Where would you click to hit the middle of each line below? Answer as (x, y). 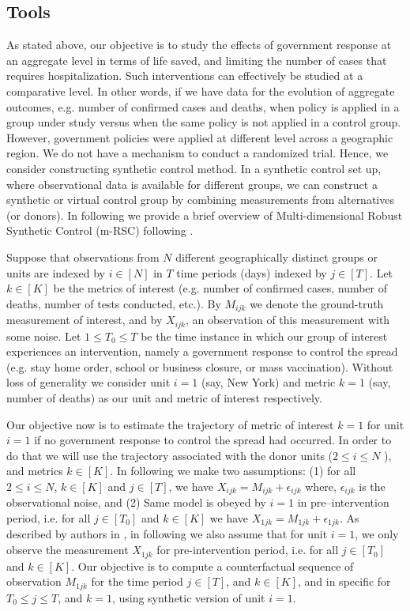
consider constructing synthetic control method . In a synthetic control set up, (194, 168)
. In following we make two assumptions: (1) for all (233, 471)
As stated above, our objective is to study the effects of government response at (199, 45)
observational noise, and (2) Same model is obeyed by (136, 502)
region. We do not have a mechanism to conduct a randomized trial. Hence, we (197, 153)
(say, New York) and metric (269, 382)
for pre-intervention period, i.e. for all (248, 550)
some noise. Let (44, 336)
